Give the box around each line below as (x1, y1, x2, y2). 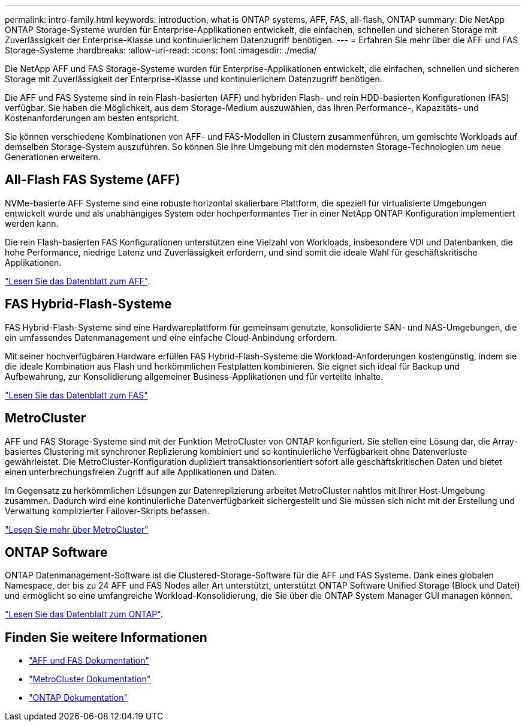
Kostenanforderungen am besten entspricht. (5, 113, 179, 123)
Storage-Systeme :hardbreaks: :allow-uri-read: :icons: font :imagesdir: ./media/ (5, 45, 317, 55)
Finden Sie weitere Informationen (5, 629, 207, 645)
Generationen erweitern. (5, 152, 101, 162)
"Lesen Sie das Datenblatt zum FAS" (5, 389, 148, 400)
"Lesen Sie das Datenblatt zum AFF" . (5, 275, 150, 286)
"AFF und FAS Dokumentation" (29, 655, 149, 666)
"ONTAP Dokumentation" (29, 692, 128, 703)
